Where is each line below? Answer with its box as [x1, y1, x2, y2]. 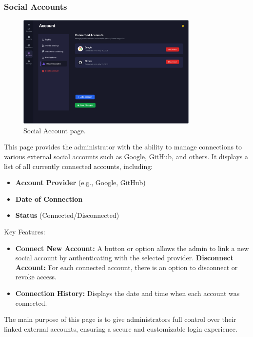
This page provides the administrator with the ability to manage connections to [4, 142, 242, 152]
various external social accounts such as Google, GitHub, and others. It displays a [4, 151, 249, 161]
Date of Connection [15, 193, 83, 204]
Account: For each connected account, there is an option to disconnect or [15, 262, 238, 272]
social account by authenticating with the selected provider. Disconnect [15, 253, 234, 263]
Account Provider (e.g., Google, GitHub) [15, 177, 146, 188]
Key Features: [4, 226, 45, 236]
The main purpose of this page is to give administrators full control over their [4, 314, 236, 324]
